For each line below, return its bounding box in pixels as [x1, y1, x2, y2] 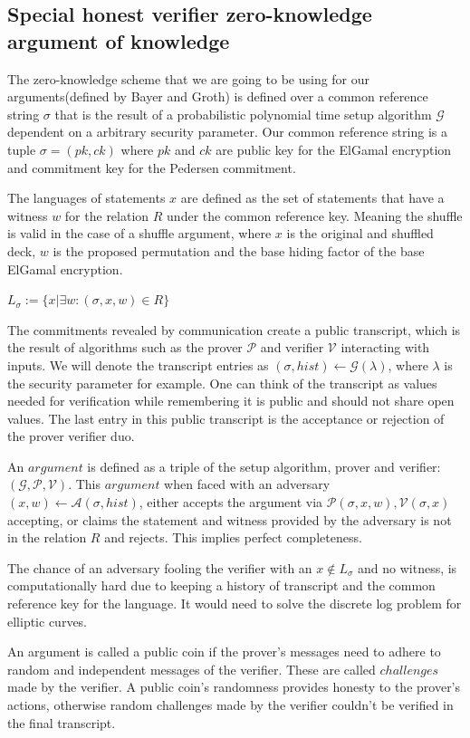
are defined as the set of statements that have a [180, 188, 445, 207]
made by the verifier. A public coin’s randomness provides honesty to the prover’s [7, 677, 461, 696]
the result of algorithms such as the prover [7, 338, 243, 357]
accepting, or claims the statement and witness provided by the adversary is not [7, 510, 452, 529]
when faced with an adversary [164, 474, 331, 494]
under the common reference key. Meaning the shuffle [167, 206, 463, 225]
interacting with [341, 338, 430, 357]
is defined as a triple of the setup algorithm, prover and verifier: [87, 456, 441, 475]
